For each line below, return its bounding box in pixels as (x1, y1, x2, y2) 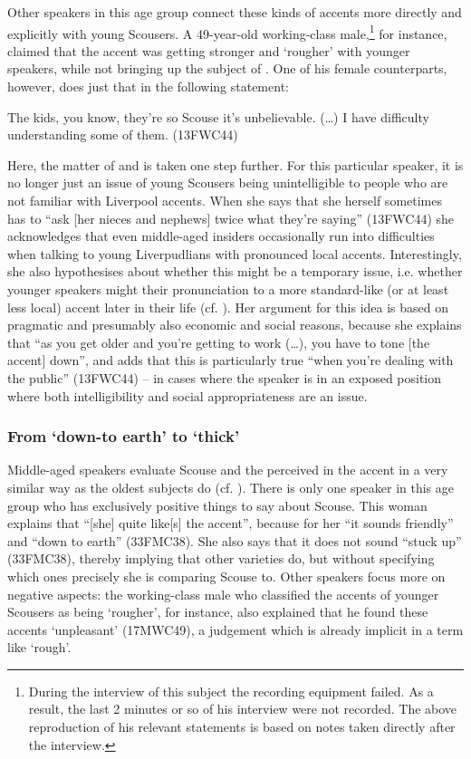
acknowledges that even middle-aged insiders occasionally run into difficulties (7, 226, 435, 245)
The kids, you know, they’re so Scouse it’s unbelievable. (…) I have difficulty (7, 107, 429, 126)
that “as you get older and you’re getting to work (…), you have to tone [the (7, 332, 430, 351)
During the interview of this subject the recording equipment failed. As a (28, 681, 434, 700)
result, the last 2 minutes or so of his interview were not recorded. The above (28, 699, 457, 718)
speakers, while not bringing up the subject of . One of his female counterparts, (7, 59, 447, 78)
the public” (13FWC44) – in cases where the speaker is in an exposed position (7, 368, 442, 387)
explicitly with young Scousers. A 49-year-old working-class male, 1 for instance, (7, 21, 447, 43)
